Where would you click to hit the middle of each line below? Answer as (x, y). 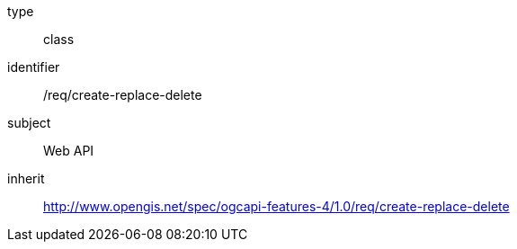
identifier (34, 67)
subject (29, 123)
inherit (26, 178)
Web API (69, 151)
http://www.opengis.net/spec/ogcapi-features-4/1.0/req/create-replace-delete (276, 206)
